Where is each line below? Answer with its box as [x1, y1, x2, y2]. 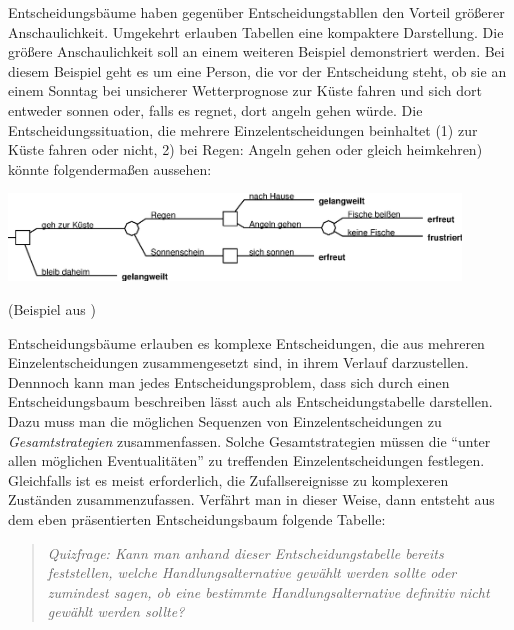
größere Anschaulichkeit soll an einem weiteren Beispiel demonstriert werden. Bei [8, 41, 505, 62]
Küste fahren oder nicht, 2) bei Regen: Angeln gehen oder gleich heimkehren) [8, 139, 483, 160]
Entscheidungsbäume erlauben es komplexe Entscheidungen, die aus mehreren [8, 332, 485, 353]
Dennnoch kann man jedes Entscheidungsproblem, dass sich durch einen [8, 371, 450, 392]
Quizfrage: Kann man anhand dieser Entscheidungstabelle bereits [47, 542, 444, 563]
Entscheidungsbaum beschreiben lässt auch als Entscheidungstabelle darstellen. [8, 391, 493, 412]
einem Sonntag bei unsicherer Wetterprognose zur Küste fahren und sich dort [8, 80, 482, 101]
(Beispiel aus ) [8, 299, 96, 320]
